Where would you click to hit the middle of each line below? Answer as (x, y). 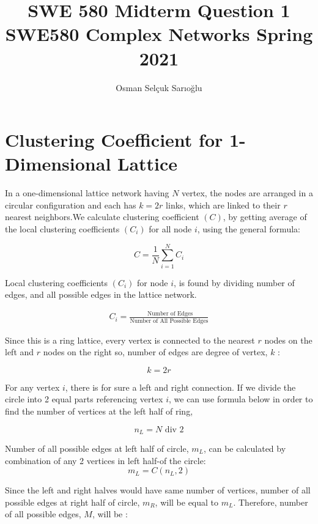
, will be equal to (187, 502)
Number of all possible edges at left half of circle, (97, 448)
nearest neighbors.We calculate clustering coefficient (102, 217)
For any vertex (32, 387)
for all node (170, 229)
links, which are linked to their (223, 205)
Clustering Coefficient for (114, 140)
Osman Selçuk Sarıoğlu (159, 87)
